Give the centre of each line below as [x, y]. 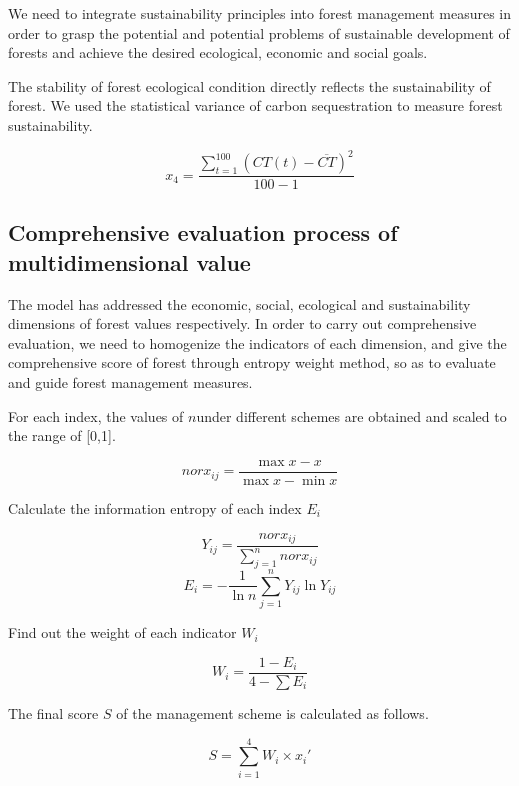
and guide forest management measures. [130, 382]
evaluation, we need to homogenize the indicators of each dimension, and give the [257, 342]
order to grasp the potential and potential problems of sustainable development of [259, 32]
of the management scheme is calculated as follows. [272, 712]
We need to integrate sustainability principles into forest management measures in [260, 13]
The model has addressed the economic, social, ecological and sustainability [239, 303]
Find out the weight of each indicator [122, 632]
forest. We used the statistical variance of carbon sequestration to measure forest [255, 105]
